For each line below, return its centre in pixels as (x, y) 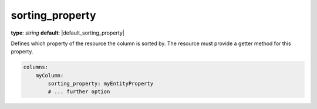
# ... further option (79, 92)
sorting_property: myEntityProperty (101, 84)
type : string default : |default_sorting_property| (68, 33)
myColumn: (50, 75)
